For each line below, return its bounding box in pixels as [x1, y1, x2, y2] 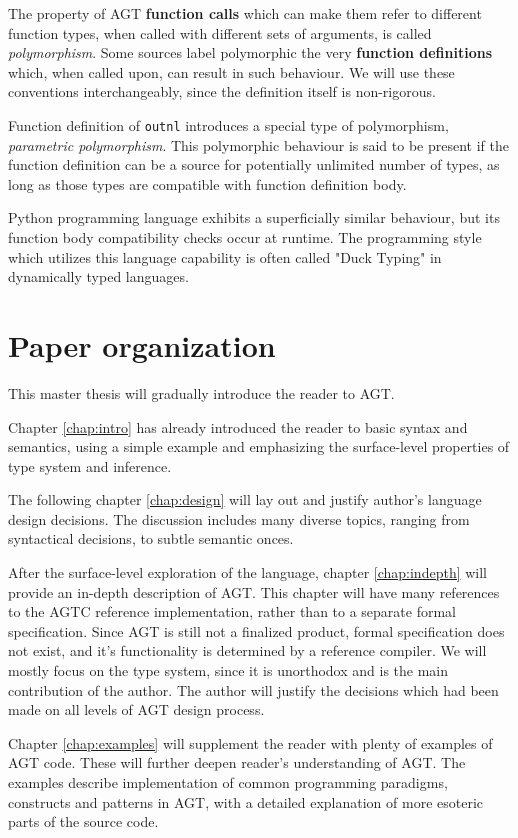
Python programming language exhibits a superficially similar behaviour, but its [8, 207, 500, 228]
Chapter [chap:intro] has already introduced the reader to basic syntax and [8, 416, 468, 437]
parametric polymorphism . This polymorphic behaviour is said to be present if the [8, 134, 509, 155]
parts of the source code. [8, 811, 159, 832]
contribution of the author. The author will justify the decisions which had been [8, 679, 499, 700]
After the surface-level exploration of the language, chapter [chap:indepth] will [8, 562, 488, 583]
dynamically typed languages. [8, 266, 189, 287]
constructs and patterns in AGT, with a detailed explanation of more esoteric [8, 791, 484, 812]
